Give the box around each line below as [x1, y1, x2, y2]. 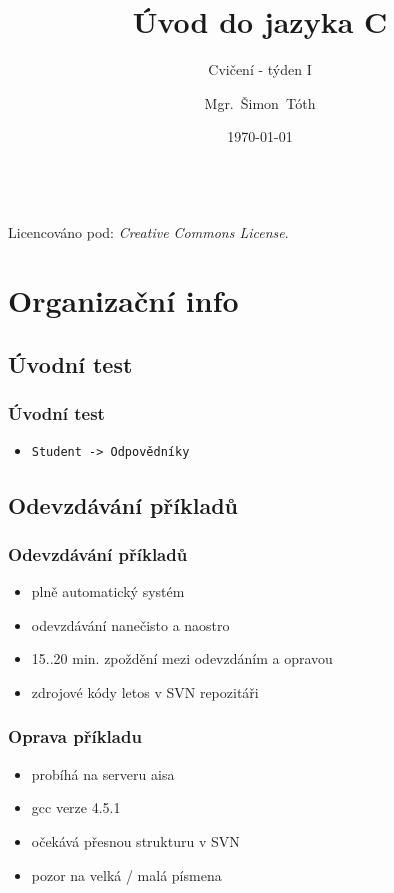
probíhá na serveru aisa [31, 763, 175, 784]
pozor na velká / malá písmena [31, 864, 222, 885]
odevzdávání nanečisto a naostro [31, 614, 230, 635]
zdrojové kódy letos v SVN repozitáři [31, 681, 259, 702]
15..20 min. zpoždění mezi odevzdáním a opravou [31, 648, 333, 669]
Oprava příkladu [8, 724, 142, 749]
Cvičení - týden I [208, 59, 312, 80]
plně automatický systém [31, 581, 185, 602]
